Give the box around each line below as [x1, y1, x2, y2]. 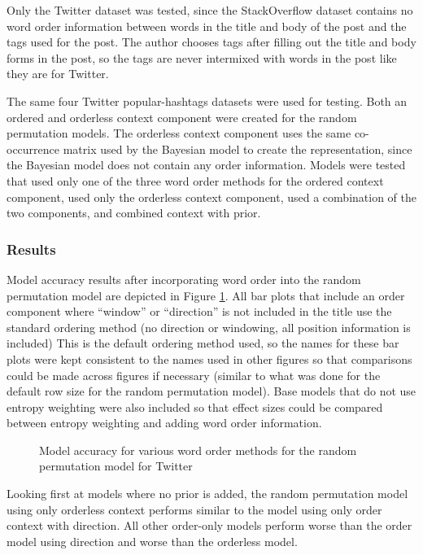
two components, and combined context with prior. [7, 204, 261, 221]
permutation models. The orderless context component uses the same [7, 125, 351, 142]
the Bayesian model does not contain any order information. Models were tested [7, 156, 406, 173]
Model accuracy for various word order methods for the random [39, 441, 357, 458]
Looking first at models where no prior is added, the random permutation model [7, 485, 408, 502]
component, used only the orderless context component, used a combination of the [7, 188, 416, 205]
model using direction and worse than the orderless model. [7, 532, 298, 549]
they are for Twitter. [7, 65, 109, 82]
